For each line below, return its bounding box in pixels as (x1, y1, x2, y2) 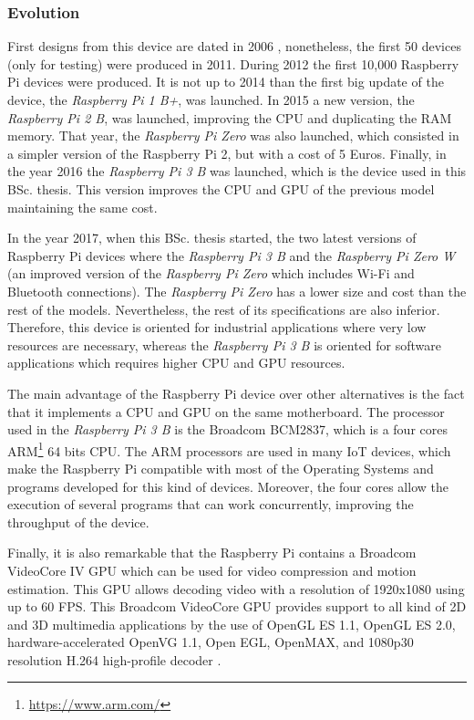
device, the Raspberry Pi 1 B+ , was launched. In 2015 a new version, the (7, 90, 415, 109)
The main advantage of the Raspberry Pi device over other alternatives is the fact (7, 383, 465, 402)
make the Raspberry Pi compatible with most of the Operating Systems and (7, 458, 434, 477)
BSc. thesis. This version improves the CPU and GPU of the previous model (7, 179, 435, 198)
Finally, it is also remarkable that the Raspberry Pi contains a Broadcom (7, 543, 417, 562)
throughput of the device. (7, 512, 149, 531)
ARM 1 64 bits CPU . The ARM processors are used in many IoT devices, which (7, 438, 451, 460)
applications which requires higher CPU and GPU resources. (7, 353, 345, 372)
